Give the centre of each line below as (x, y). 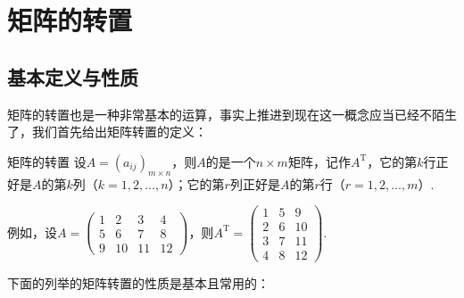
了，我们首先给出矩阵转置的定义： (107, 132)
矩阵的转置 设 (47, 161)
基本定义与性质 (73, 76)
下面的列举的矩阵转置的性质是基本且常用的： (138, 283)
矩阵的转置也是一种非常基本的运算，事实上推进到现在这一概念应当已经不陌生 (232, 114)
